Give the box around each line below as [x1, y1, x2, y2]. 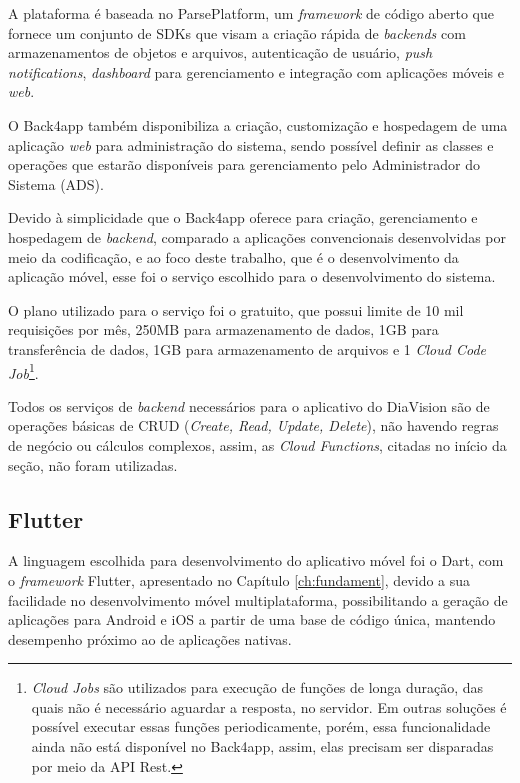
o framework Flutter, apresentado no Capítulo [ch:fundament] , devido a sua [8, 569, 471, 590]
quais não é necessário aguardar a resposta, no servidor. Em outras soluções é [31, 696, 507, 717]
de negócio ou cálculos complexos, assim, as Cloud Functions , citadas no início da [8, 434, 507, 455]
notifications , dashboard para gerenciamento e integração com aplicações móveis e [8, 61, 504, 82]
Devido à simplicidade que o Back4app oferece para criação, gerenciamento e [8, 207, 478, 228]
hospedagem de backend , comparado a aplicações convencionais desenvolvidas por [8, 226, 507, 247]
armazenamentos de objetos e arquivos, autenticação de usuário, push [8, 42, 433, 63]
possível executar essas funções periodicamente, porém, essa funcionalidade [31, 716, 491, 737]
